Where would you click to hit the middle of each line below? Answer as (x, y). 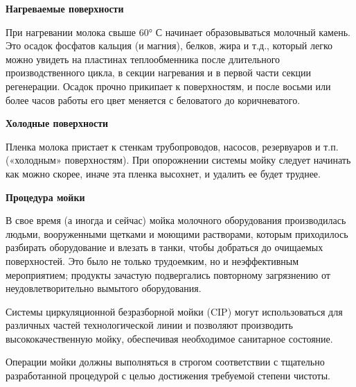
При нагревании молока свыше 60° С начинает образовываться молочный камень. (178, 32)
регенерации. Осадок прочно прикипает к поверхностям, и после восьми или (168, 86)
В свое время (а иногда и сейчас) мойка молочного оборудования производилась (176, 220)
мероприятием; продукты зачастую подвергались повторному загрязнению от (168, 274)
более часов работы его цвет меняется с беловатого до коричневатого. (153, 100)
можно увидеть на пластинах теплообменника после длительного (143, 59)
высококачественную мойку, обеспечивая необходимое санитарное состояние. (169, 338)
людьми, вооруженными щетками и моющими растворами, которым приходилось (177, 233)
